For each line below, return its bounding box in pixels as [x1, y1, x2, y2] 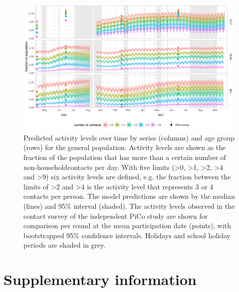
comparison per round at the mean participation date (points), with [23, 220, 232, 231]
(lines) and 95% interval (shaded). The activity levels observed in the [23, 200, 235, 211]
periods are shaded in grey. [23, 240, 106, 250]
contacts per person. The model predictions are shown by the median [23, 191, 235, 201]
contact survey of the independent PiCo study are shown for [23, 210, 208, 221]
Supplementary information [3, 269, 197, 290]
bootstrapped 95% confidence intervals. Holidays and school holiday [23, 230, 231, 240]
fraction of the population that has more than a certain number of [23, 152, 226, 162]
